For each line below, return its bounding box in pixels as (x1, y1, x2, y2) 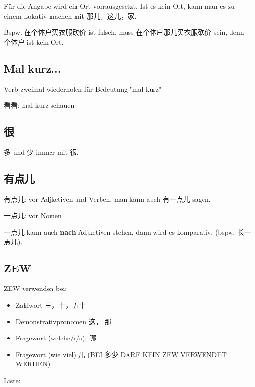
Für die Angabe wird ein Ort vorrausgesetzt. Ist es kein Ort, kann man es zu (4, 1, 235, 11)
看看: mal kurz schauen (4, 100, 75, 110)
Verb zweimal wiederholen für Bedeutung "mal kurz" (4, 83, 162, 94)
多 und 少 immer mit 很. (4, 146, 79, 157)
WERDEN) (15, 359, 51, 369)
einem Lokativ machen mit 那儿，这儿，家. (4, 10, 137, 21)
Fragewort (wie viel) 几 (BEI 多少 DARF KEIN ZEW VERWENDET (15, 349, 227, 359)
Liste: (4, 375, 21, 385)
